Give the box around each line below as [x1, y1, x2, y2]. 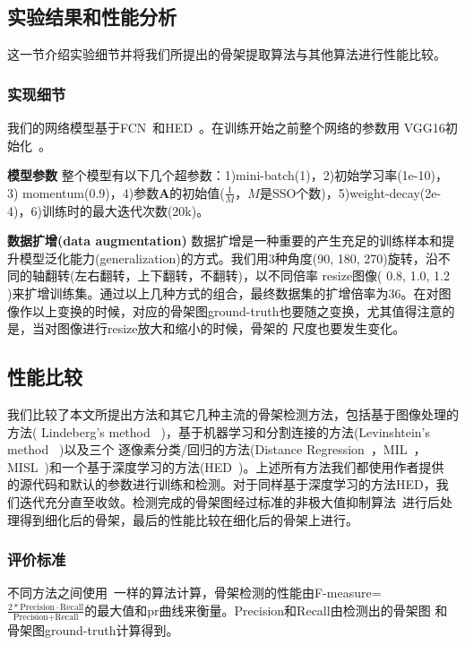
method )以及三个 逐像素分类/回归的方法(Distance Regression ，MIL [7, 440, 408, 459]
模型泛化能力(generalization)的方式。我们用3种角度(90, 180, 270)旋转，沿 [19, 248, 438, 267]
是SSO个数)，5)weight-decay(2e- [259, 183, 442, 202]
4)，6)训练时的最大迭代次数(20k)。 [7, 201, 210, 219]
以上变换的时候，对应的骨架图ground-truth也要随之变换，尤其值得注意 [31, 301, 443, 320]
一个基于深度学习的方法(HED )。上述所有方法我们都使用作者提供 [61, 457, 444, 476]
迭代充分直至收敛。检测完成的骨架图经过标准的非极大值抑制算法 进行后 [19, 492, 440, 511]
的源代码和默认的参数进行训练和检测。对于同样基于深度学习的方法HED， [7, 475, 436, 494]
